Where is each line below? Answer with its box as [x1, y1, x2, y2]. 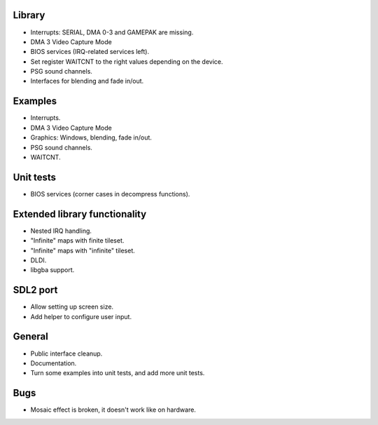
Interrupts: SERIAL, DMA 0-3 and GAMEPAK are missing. [30, 28, 194, 36]
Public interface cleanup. [30, 349, 103, 358]
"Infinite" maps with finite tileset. [30, 236, 125, 245]
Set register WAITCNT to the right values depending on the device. [30, 57, 223, 66]
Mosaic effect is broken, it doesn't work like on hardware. [30, 405, 196, 414]
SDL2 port [13, 284, 58, 296]
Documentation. [30, 358, 77, 367]
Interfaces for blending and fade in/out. [30, 77, 144, 86]
